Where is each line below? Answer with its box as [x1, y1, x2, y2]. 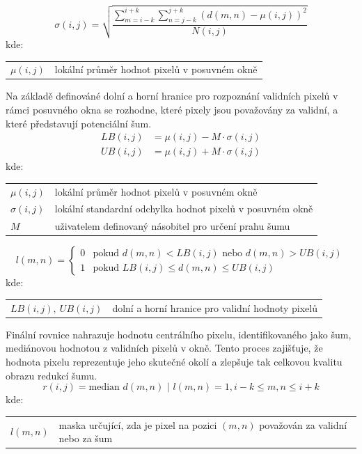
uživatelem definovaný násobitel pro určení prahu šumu [54, 219, 290, 233]
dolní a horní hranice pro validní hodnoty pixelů [112, 300, 317, 315]
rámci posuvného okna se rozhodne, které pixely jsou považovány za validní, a [6, 102, 338, 117]
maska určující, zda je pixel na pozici [58, 417, 217, 432]
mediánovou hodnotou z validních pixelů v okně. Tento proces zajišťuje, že [6, 340, 323, 355]
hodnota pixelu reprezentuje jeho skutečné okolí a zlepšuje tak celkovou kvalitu [6, 354, 343, 369]
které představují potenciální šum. [6, 116, 152, 130]
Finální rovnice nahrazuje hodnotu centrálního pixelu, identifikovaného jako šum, [6, 327, 352, 341]
